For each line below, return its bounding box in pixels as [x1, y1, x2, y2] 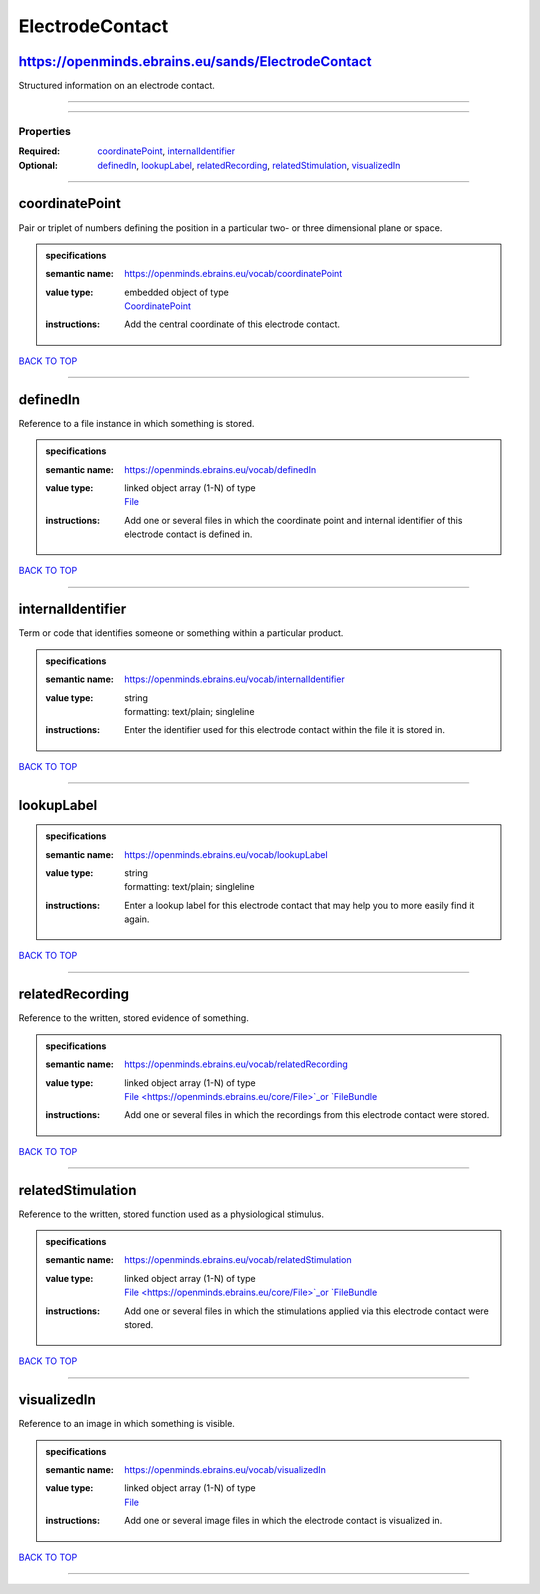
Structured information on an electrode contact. [18, 80, 215, 92]
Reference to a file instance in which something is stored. [18, 417, 255, 429]
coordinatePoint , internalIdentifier [97, 145, 236, 157]
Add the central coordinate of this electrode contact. [124, 318, 340, 330]
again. [124, 913, 150, 925]
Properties [18, 124, 72, 138]
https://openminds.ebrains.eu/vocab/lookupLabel [124, 848, 329, 860]
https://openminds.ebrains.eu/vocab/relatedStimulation [124, 1254, 352, 1266]
